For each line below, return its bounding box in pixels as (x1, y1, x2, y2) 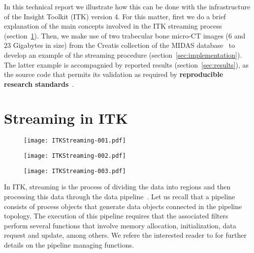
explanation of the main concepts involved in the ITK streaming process (4, 21, 222, 31)
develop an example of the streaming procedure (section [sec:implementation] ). (4, 49, 242, 60)
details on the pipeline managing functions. (4, 240, 134, 250)
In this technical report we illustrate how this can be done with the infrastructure (4, 1, 251, 11)
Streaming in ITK (4, 108, 128, 128)
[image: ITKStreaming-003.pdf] (24, 167, 126, 175)
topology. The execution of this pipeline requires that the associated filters (4, 211, 228, 221)
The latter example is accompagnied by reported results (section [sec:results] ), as (4, 59, 249, 70)
